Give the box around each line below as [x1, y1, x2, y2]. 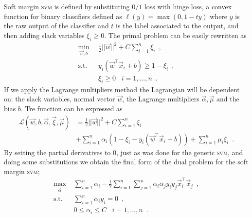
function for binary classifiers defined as [4, 11, 122, 21]
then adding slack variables [4, 30, 85, 40]
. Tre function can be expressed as [20, 103, 123, 113]
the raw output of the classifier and [4, 20, 109, 31]
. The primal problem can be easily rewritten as [104, 30, 247, 40]
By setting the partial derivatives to [4, 147, 111, 157]
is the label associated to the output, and [116, 20, 239, 31]
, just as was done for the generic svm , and [116, 147, 243, 157]
